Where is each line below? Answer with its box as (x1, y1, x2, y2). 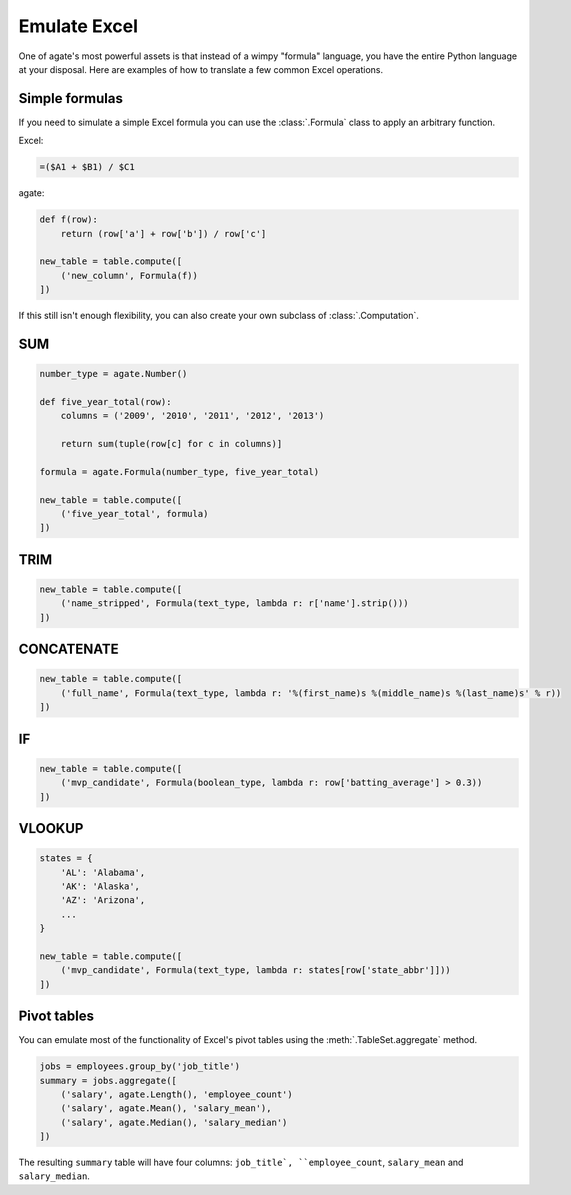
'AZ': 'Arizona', (60, 895, 146, 906)
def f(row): (39, 214, 99, 225)
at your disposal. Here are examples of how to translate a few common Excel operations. (18, 63, 384, 75)
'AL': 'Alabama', (60, 866, 146, 878)
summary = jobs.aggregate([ (39, 1075, 177, 1086)
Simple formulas (18, 90, 124, 107)
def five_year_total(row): (39, 396, 172, 407)
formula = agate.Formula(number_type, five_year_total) (39, 466, 320, 477)
